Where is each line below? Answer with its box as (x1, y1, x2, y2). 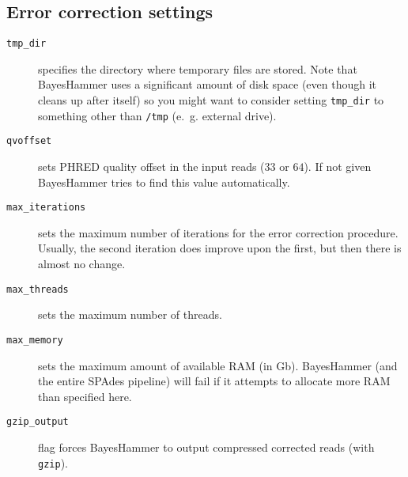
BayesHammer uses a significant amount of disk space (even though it (38, 76, 377, 93)
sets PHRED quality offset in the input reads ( (38, 158, 265, 175)
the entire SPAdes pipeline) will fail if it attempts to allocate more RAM (38, 373, 391, 389)
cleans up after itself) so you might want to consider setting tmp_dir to (38, 92, 384, 108)
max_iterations (6, 202, 86, 214)
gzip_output (6, 416, 69, 428)
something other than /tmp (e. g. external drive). (38, 107, 277, 123)
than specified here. (38, 388, 132, 404)
